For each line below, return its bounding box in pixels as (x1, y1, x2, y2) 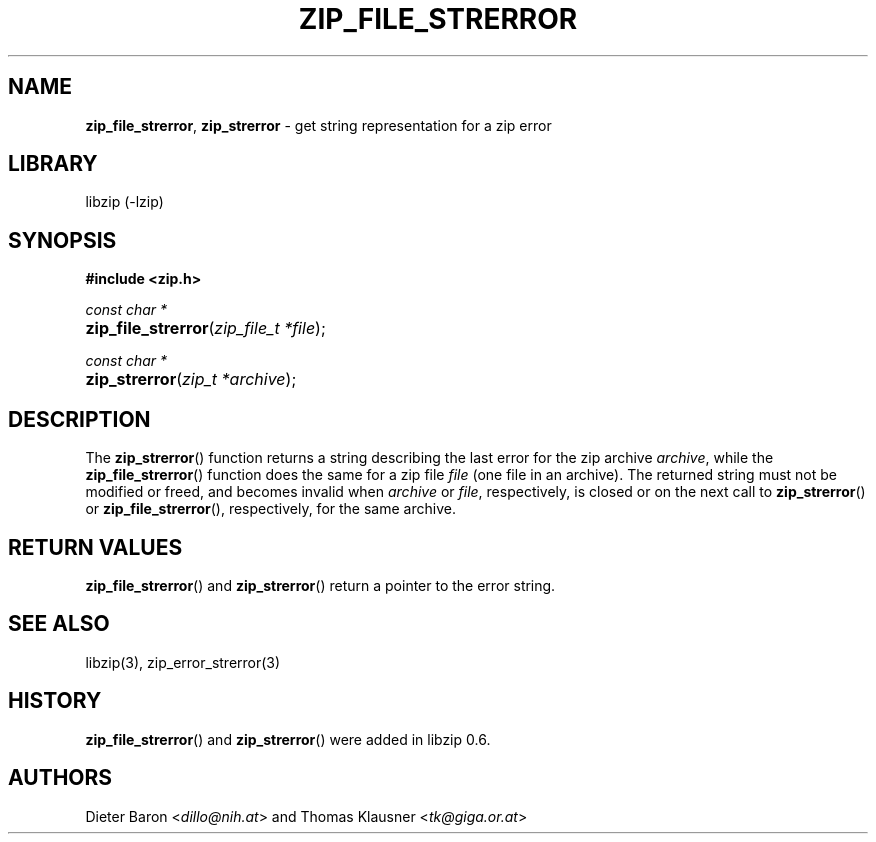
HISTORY (8, 688, 102, 714)
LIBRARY (8, 151, 98, 177)
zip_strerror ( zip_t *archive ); (85, 369, 297, 390)
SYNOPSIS (8, 227, 117, 253)
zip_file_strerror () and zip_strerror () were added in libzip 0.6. (85, 730, 491, 748)
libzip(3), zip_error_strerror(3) (85, 653, 281, 671)
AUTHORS (8, 765, 113, 791)
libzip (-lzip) (85, 193, 164, 211)
